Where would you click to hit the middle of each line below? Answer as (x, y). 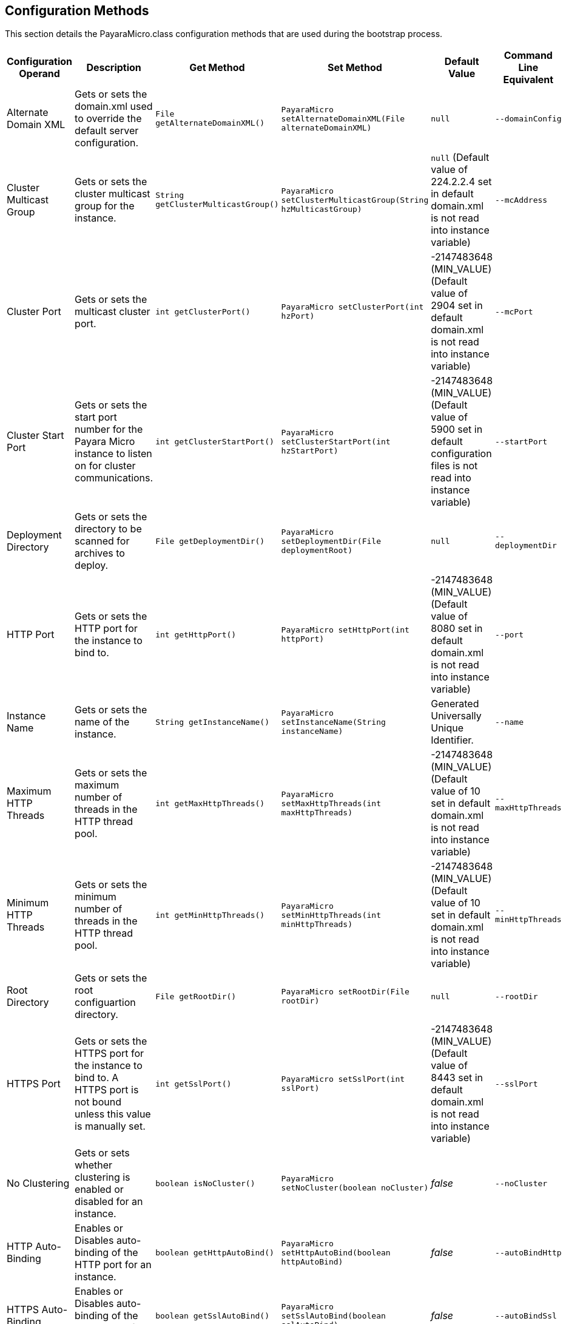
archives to (100, 553)
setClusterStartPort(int (336, 441)
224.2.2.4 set (461, 182)
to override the (108, 119)
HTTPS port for (109, 1054)
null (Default (460, 158)
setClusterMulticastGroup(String (355, 200)
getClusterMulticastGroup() (217, 205)
